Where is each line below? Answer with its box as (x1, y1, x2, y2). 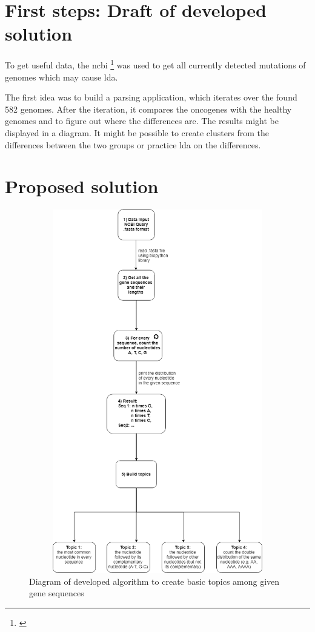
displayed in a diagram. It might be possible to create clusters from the (5, 126, 270, 139)
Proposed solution (5, 174, 159, 199)
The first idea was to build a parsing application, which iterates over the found (5, 91, 297, 104)
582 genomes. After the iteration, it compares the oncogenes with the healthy (5, 102, 292, 115)
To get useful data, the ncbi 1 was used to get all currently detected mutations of (5, 57, 306, 71)
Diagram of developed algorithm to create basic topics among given (29, 574, 280, 587)
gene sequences (29, 587, 84, 599)
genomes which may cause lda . (5, 70, 118, 83)
